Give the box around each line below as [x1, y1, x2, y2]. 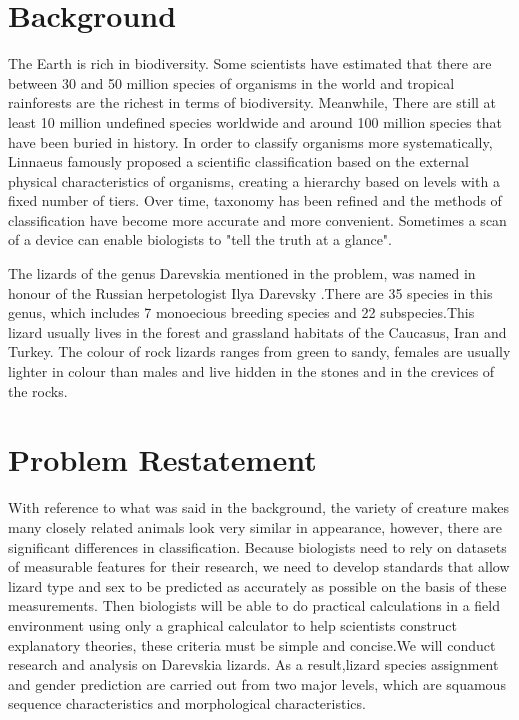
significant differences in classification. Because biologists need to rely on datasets [8, 536, 507, 557]
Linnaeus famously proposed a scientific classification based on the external [8, 151, 469, 172]
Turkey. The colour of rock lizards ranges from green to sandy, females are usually [8, 341, 511, 362]
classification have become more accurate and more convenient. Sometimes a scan [8, 209, 507, 230]
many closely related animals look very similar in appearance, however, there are [8, 516, 502, 537]
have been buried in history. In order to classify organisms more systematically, [8, 131, 493, 152]
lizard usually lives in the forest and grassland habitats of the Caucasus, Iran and [8, 321, 507, 342]
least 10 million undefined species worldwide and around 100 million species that [8, 111, 502, 132]
